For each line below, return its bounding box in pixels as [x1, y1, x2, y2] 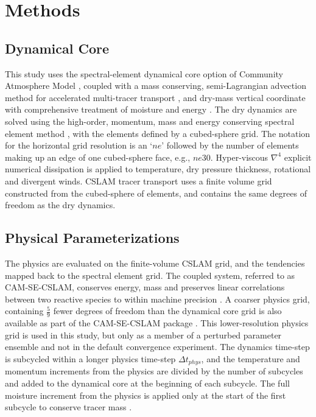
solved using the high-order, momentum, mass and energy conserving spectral [5, 114, 295, 127]
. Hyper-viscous [210, 150, 269, 163]
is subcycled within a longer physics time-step [5, 352, 176, 365]
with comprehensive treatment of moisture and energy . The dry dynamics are [5, 103, 297, 116]
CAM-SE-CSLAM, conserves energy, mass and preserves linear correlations [5, 281, 285, 293]
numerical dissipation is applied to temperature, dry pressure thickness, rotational [5, 163, 311, 175]
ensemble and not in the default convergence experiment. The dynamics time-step [5, 340, 310, 353]
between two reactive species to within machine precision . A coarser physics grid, [5, 292, 310, 305]
